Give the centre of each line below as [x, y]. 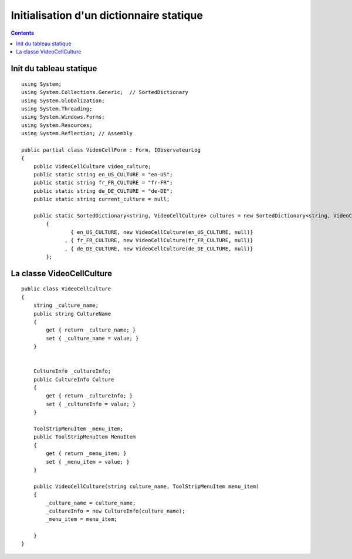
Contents [23, 33]
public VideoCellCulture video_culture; [92, 166]
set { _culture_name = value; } [92, 338]
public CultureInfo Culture [74, 379]
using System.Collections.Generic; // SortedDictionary [105, 92]
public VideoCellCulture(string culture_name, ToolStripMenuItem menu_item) [146, 486]
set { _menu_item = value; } [88, 462]
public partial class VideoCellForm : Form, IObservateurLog [111, 150]
